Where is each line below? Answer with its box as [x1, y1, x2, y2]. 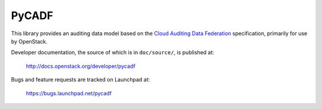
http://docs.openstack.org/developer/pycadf [26, 63, 135, 70]
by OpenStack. [11, 38, 48, 45]
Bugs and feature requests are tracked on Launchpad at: [11, 76, 150, 83]
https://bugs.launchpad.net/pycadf [26, 89, 112, 96]
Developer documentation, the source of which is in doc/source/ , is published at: [11, 49, 215, 56]
